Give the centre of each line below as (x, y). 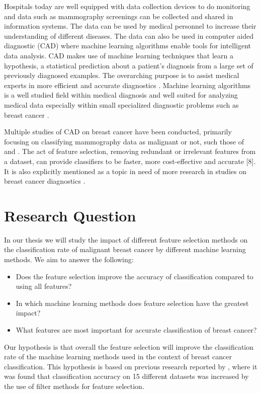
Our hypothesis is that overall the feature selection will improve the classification (129, 346)
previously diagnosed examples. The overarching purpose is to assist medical (122, 75)
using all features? (44, 286)
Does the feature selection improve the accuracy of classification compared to (135, 276)
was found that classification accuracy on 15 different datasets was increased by (126, 376)
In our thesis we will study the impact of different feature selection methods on (126, 239)
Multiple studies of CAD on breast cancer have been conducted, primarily (118, 132)
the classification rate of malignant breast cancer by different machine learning (125, 249)
